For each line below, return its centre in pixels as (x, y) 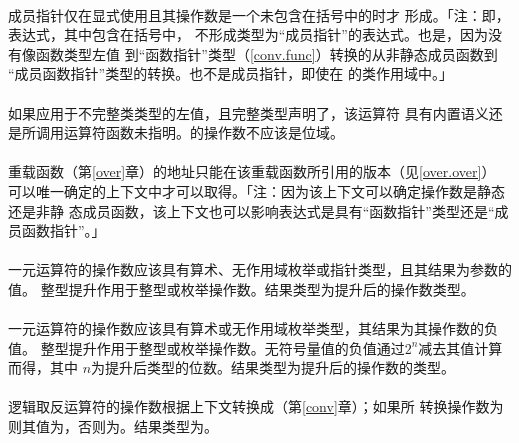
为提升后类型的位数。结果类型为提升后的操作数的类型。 (273, 367)
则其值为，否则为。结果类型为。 (113, 426)
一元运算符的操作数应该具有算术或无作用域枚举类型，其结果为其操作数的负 (253, 328)
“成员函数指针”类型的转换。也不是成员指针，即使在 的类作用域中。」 (230, 73)
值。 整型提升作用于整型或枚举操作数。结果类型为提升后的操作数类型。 (241, 288)
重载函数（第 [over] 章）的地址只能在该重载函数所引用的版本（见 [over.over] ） (252, 171)
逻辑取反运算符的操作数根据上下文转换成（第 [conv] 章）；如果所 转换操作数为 (256, 406)
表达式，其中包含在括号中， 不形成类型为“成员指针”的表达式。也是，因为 (248, 34)
